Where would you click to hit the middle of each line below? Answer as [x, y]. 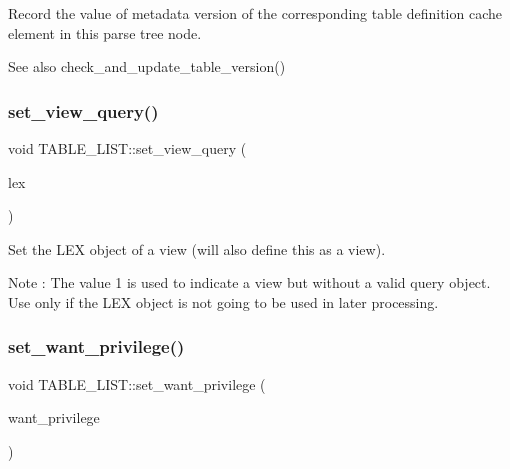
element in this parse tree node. [105, 32]
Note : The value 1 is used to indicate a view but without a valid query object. [249, 282]
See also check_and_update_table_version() [147, 66]
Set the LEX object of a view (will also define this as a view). [197, 248]
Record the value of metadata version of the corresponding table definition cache [255, 13]
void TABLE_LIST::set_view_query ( [127, 148]
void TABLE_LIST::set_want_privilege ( [137, 383]
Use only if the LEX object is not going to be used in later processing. [223, 301]
